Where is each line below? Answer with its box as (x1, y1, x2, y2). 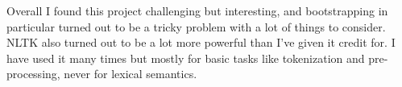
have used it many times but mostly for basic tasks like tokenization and (6, 49, 365, 66)
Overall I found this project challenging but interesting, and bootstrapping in (6, 2, 388, 19)
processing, (6, 65, 60, 82)
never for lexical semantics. (64, 65, 197, 82)
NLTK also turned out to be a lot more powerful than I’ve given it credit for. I (6, 34, 396, 51)
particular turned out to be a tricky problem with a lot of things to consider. (6, 18, 386, 35)
